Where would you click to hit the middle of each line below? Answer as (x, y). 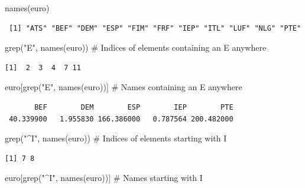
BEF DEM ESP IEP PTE (134, 107)
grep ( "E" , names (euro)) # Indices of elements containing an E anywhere (136, 47)
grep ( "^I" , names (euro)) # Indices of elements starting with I (116, 138)
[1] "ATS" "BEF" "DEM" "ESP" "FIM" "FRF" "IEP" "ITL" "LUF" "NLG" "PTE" (155, 28)
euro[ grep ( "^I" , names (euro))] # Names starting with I (104, 178)
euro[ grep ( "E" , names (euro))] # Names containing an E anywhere (124, 87)
